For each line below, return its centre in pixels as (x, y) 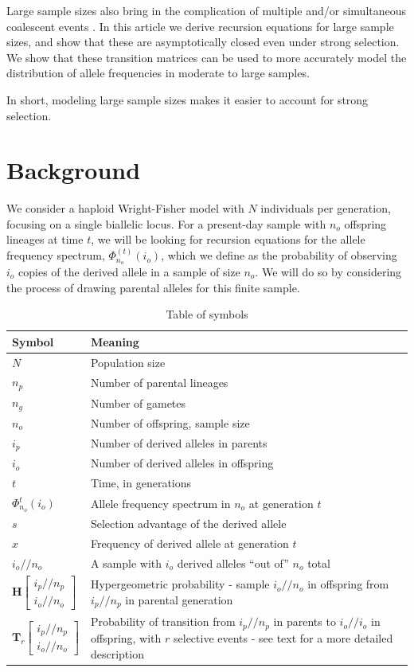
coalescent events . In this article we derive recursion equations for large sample (200, 26)
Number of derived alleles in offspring (182, 463)
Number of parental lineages (159, 382)
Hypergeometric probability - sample (180, 584)
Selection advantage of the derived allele (188, 524)
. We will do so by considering (328, 271)
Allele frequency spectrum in (160, 503)
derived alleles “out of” (233, 563)
